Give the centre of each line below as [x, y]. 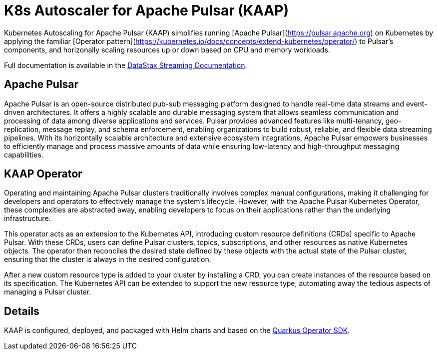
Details [22, 311]
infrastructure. [27, 218]
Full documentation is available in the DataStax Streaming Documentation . [126, 65]
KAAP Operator [43, 174]
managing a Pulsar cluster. [47, 292]
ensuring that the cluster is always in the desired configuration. [108, 259]
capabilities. [24, 154]
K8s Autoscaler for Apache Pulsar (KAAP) [146, 10]
